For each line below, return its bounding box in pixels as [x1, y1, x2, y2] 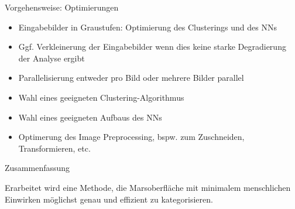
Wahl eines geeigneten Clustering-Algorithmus [18, 91, 184, 103]
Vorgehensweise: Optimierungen [5, 1, 119, 13]
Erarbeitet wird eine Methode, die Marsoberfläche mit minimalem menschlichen [5, 181, 291, 193]
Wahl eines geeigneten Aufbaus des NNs [18, 111, 162, 123]
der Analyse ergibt [18, 52, 85, 64]
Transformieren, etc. [18, 142, 91, 154]
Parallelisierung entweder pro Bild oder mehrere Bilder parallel [18, 71, 244, 84]
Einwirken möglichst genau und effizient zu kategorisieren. [5, 193, 213, 205]
